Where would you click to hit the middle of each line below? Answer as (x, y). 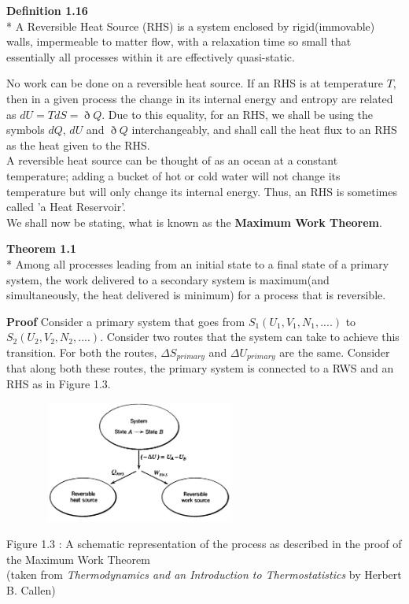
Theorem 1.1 (41, 248)
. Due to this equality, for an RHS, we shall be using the (238, 114)
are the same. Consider (335, 352)
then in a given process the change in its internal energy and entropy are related (200, 98)
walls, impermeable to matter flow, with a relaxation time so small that (179, 41)
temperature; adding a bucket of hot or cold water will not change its (173, 175)
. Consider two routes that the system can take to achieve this (250, 337)
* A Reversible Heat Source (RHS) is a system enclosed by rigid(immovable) (191, 26)
